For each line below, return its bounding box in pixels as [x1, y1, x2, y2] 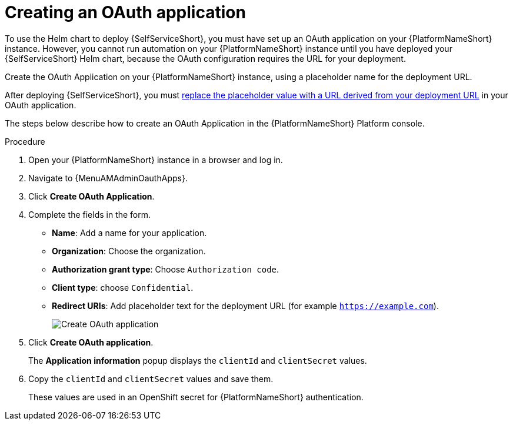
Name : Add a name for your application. [52, 227, 207, 238]
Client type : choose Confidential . [52, 282, 194, 293]
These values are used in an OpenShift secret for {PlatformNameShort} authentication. [28, 391, 364, 402]
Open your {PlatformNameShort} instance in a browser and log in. [28, 154, 283, 165]
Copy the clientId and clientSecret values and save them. [28, 373, 274, 384]
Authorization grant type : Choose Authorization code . [52, 264, 279, 274]
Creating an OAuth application [5, 2, 246, 22]
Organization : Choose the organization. [52, 245, 206, 256]
